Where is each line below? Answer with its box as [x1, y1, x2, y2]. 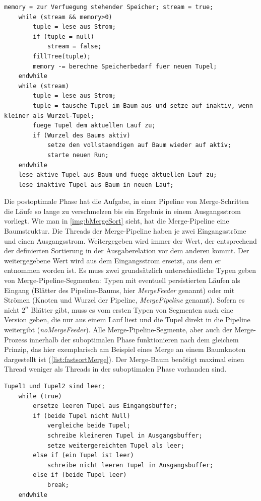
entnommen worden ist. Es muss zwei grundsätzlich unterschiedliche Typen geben [4, 265, 256, 275]
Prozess [4, 334, 27, 344]
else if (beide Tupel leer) [33, 471, 127, 479]
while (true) [18, 392, 62, 400]
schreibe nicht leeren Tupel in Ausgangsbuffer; [47, 461, 214, 469]
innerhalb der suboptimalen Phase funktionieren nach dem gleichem [29, 334, 239, 344]
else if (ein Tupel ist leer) [33, 452, 134, 459]
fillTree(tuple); [33, 52, 91, 60]
